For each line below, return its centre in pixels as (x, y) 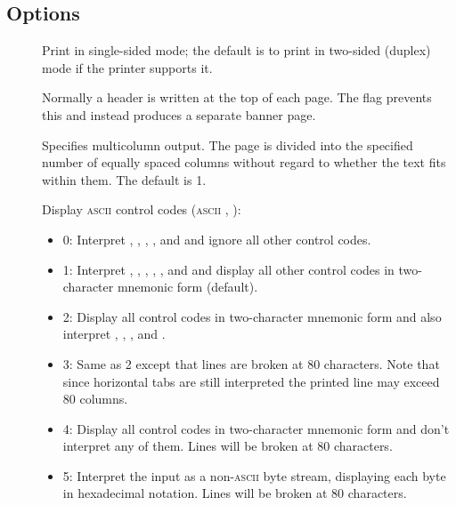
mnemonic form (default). (187, 287)
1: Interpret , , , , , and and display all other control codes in (228, 269)
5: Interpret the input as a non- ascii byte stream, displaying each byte (254, 475)
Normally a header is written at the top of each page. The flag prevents (237, 97)
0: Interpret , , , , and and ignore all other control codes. (217, 239)
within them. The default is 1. (124, 179)
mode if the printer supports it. (127, 67)
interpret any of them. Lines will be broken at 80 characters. (228, 446)
